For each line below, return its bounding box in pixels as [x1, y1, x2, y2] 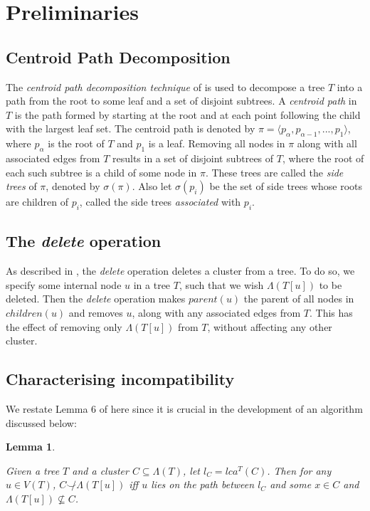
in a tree [133, 277, 171, 292]
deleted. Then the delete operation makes [6, 291, 186, 306]
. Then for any [267, 463, 332, 478]
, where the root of [282, 150, 364, 165]
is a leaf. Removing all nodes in [148, 136, 285, 151]
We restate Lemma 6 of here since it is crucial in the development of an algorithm [6, 401, 363, 416]
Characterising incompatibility [6, 368, 235, 390]
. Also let [132, 179, 172, 194]
